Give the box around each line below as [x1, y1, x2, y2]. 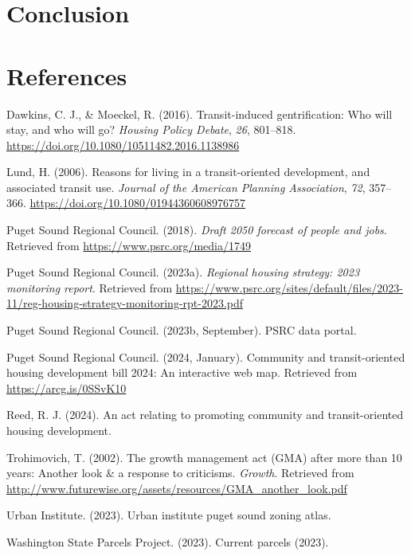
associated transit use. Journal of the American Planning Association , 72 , [6, 178, 366, 195]
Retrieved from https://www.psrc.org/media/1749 [6, 237, 251, 253]
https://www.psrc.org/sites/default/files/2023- [175, 279, 403, 296]
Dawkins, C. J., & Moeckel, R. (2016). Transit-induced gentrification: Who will [6, 105, 393, 122]
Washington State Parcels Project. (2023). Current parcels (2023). [6, 533, 329, 550]
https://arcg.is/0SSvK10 [6, 379, 127, 396]
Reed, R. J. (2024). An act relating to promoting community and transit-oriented [6, 406, 404, 423]
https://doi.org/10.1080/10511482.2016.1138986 [6, 136, 240, 153]
